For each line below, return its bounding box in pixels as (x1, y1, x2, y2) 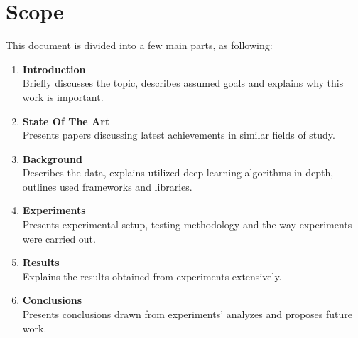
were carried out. (22, 231, 96, 245)
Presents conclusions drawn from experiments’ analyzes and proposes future (22, 307, 353, 322)
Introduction (22, 61, 86, 76)
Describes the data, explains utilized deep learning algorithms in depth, (22, 165, 334, 180)
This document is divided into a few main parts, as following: (6, 38, 273, 53)
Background (22, 151, 82, 166)
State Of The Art (22, 113, 110, 128)
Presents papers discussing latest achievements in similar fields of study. (22, 127, 335, 142)
